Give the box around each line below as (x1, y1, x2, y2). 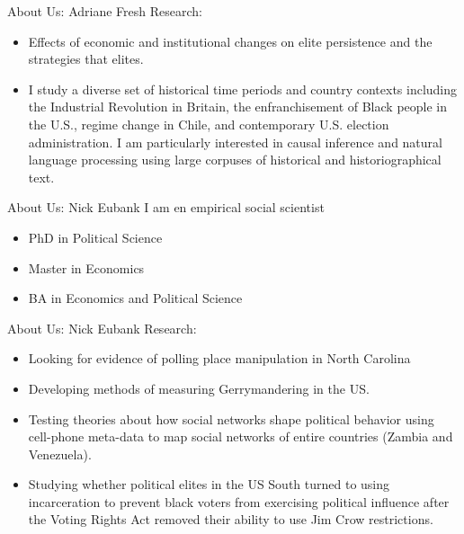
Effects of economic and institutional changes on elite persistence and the (28, 31, 433, 50)
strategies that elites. (28, 49, 144, 68)
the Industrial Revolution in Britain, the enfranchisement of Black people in (28, 97, 448, 116)
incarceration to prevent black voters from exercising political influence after (28, 492, 450, 511)
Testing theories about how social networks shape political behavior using (28, 409, 434, 428)
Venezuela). (28, 444, 92, 463)
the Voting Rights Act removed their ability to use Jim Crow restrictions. (28, 510, 433, 529)
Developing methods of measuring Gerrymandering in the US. (28, 378, 370, 397)
